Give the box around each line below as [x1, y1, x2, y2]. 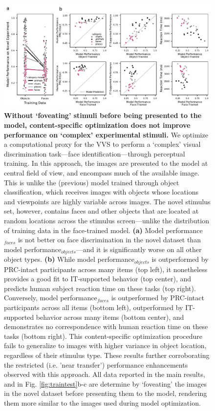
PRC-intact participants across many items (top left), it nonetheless [4, 264, 208, 274]
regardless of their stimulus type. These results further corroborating [4, 350, 210, 360]
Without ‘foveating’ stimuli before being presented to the [4, 110, 202, 120]
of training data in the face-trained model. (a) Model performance [4, 225, 203, 235]
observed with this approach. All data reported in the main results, [4, 369, 205, 379]
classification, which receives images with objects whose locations [4, 187, 198, 197]
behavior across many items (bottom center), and [36, 312, 184, 322]
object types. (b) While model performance [4, 254, 135, 264]
